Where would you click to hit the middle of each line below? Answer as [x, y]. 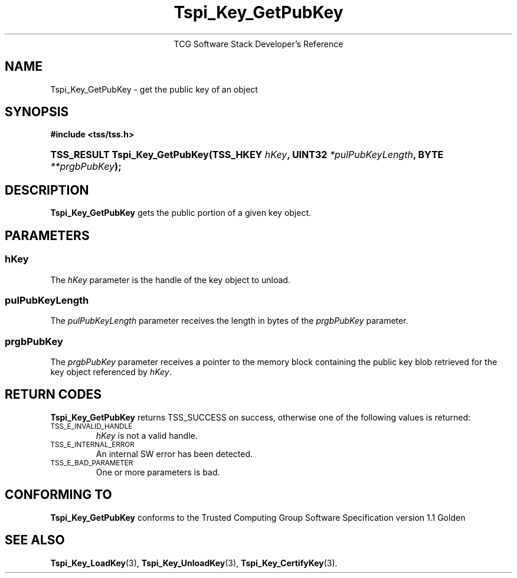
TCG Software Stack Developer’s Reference [258, 44]
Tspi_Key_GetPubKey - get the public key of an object [154, 89]
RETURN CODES [53, 395]
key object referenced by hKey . [111, 372]
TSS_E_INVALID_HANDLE [91, 426]
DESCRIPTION [47, 190]
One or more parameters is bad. [158, 472]
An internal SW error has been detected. [174, 454]
